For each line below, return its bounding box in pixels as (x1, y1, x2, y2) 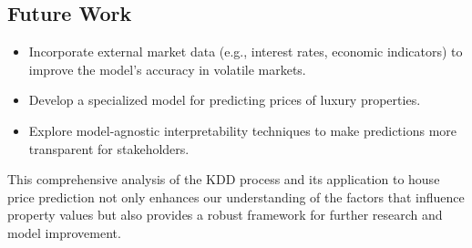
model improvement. (7, 222, 121, 242)
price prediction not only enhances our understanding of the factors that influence (7, 187, 465, 206)
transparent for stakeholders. (28, 139, 190, 158)
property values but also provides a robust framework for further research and (7, 205, 443, 224)
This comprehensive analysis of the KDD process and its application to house (7, 170, 440, 189)
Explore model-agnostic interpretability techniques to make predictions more (28, 120, 457, 139)
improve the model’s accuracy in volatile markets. (28, 59, 306, 78)
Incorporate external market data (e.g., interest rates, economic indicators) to (28, 42, 463, 61)
